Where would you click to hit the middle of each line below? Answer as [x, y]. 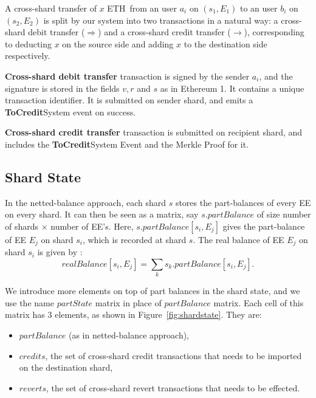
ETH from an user [142, 8]
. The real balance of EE [239, 239]
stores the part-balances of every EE [243, 202]
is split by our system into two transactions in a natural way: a [161, 20]
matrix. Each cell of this [259, 302]
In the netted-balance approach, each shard [85, 202]
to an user [259, 8]
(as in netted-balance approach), [129, 335]
